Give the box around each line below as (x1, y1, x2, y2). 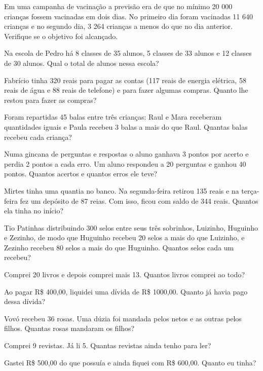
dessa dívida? (4, 296, 46, 307)
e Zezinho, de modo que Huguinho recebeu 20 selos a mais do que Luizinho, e (4, 232, 245, 243)
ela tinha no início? (4, 205, 64, 216)
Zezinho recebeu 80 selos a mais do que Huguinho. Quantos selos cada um (4, 242, 234, 252)
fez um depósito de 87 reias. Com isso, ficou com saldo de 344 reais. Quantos (20, 195, 258, 206)
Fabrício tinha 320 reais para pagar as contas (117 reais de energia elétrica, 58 (4, 75, 246, 85)
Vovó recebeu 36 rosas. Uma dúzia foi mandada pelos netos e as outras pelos (4, 313, 242, 323)
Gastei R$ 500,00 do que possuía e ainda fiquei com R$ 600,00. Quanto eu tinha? (4, 357, 256, 367)
